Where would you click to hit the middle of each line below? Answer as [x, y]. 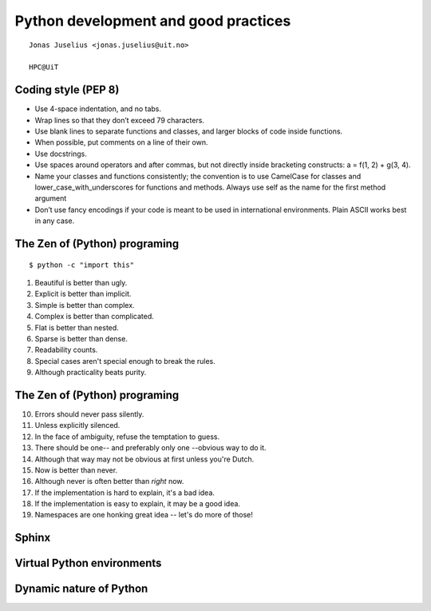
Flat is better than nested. [77, 327]
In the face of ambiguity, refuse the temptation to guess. [127, 437]
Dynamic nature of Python [81, 589]
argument [51, 198]
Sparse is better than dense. [81, 338]
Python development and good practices [153, 21]
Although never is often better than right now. [109, 481]
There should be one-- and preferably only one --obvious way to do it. [150, 448]
